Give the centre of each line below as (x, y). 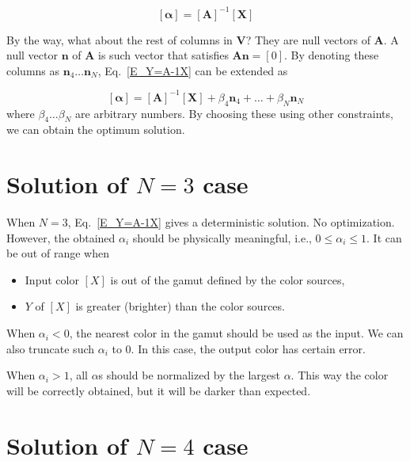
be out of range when (58, 253)
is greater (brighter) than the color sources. (180, 306)
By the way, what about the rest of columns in (120, 39)
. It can (384, 237)
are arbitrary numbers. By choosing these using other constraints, (234, 113)
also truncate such (51, 348)
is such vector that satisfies (163, 55)
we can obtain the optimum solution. (96, 130)
